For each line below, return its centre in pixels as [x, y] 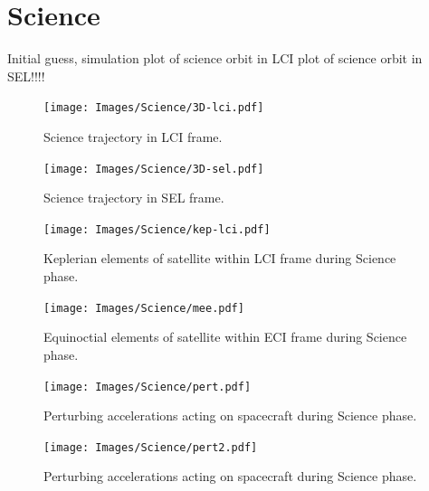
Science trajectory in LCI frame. [133, 136]
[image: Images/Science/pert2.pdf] [151, 447]
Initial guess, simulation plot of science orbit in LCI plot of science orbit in [215, 58]
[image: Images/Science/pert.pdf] [148, 387]
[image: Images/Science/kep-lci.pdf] [157, 229]
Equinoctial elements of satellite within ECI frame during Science [225, 337]
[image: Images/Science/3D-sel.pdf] [154, 169]
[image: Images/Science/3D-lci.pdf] [154, 108]
